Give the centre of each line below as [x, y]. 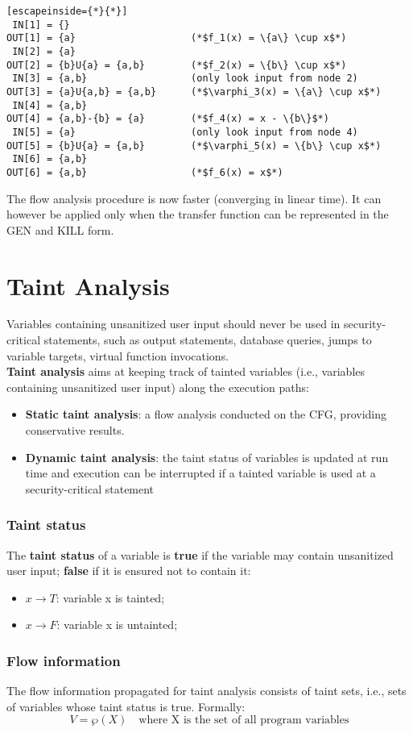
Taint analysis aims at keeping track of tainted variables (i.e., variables [186, 371]
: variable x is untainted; [117, 625]
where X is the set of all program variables [244, 721]
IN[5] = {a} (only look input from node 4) [185, 132]
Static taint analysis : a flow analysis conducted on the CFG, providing [206, 414]
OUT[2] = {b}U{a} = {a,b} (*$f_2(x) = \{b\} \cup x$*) [177, 65]
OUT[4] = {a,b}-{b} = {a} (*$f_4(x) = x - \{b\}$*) [168, 119]
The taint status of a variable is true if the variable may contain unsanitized [200, 554]
